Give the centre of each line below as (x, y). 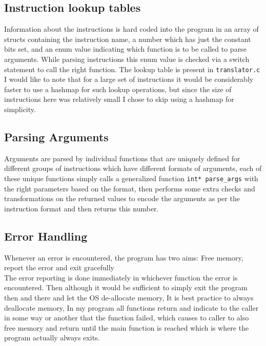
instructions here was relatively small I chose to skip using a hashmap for (119, 99)
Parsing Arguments (56, 137)
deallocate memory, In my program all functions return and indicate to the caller (131, 307)
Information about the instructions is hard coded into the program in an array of (131, 29)
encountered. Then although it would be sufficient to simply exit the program (126, 287)
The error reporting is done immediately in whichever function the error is (121, 277)
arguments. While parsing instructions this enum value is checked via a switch (127, 59)
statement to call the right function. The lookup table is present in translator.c (132, 69)
